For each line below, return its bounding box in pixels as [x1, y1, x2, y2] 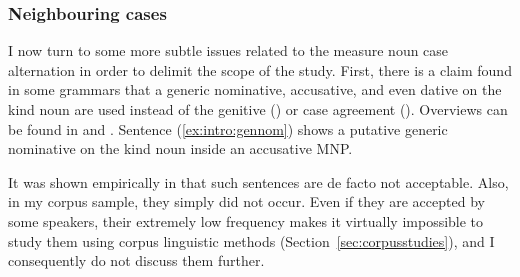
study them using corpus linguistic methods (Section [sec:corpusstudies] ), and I [8, 230, 495, 251]
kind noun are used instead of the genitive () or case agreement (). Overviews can [8, 99, 508, 119]
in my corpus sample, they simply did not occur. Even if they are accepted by [8, 191, 485, 212]
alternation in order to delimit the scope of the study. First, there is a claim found [8, 59, 512, 80]
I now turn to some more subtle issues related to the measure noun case [8, 40, 449, 61]
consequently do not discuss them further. [8, 250, 265, 271]
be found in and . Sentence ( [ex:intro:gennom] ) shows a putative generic [8, 118, 448, 139]
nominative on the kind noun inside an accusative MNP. [8, 138, 353, 159]
